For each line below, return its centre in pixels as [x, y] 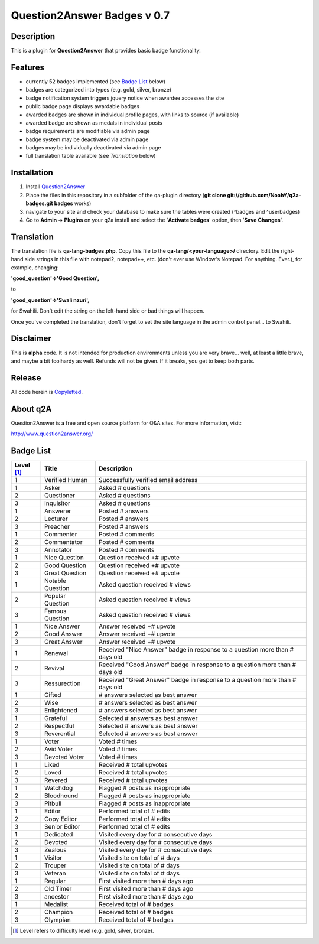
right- [288, 250]
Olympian [58, 920]
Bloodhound [61, 796]
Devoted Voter [64, 757]
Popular [55, 596]
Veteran [55, 873]
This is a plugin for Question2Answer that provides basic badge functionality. [106, 51]
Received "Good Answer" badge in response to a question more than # [197, 665]
